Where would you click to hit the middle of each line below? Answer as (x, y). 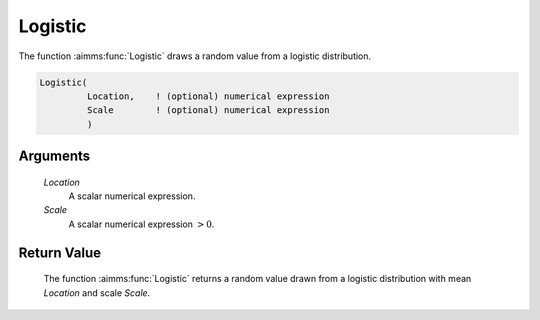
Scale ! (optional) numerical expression (208, 110)
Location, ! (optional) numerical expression (208, 96)
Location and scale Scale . (97, 292)
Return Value (60, 252)
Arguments (54, 156)
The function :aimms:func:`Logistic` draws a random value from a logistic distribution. (195, 56)
